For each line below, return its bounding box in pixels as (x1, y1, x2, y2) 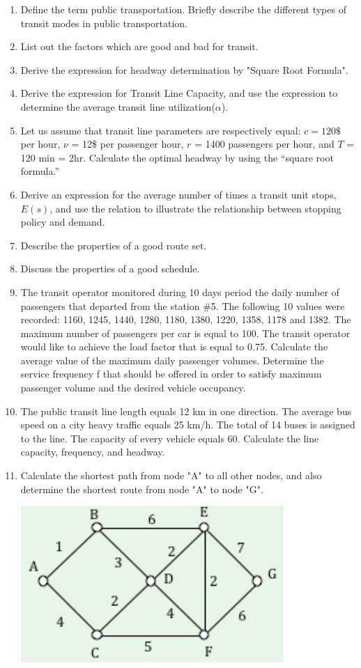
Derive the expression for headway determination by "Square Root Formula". (20, 62, 348, 77)
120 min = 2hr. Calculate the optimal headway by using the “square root (20, 150, 334, 164)
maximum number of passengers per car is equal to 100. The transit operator (20, 325, 351, 340)
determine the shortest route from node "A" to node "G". (20, 481, 263, 496)
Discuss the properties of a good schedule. (20, 261, 200, 276)
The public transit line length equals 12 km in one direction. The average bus (20, 403, 352, 418)
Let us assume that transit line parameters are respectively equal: (20, 123, 301, 137)
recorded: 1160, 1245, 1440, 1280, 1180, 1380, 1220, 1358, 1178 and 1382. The (20, 312, 351, 327)
